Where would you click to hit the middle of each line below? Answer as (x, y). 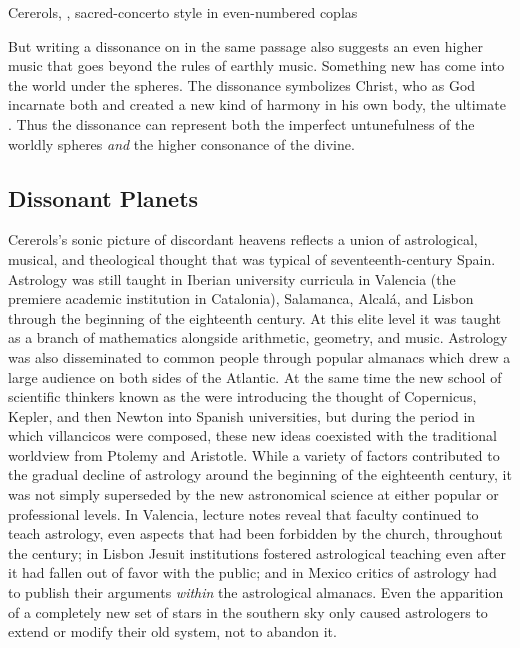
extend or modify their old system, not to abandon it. (172, 631)
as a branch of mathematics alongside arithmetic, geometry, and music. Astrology (258, 337)
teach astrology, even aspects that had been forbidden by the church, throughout (255, 533)
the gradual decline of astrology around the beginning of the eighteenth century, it (260, 474)
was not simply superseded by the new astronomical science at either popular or (253, 494)
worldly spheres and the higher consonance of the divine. (181, 143)
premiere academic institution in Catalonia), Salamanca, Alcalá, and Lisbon (241, 298)
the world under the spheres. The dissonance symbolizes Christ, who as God (242, 84)
